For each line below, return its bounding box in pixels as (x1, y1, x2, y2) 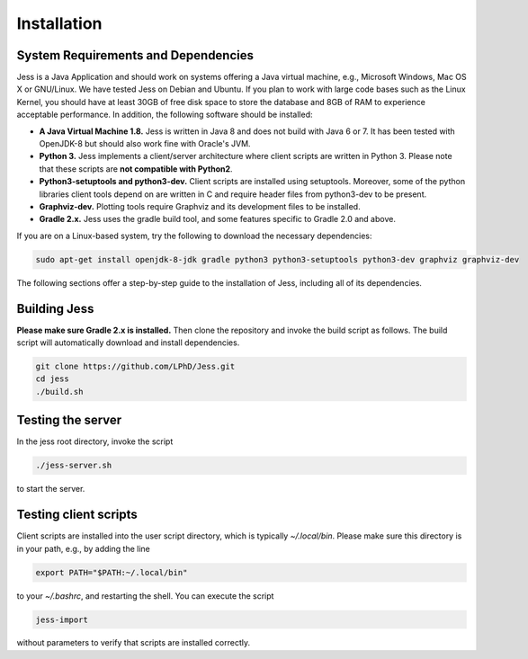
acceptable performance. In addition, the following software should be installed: (16, 109, 313, 120)
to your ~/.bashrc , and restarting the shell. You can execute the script (16, 590, 274, 601)
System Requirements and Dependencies (16, 48, 255, 63)
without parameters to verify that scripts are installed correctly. (16, 637, 251, 648)
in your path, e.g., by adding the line (16, 543, 150, 554)
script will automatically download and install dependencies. (16, 337, 240, 348)
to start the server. (16, 484, 85, 494)
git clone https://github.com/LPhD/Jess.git (35, 361, 236, 371)
